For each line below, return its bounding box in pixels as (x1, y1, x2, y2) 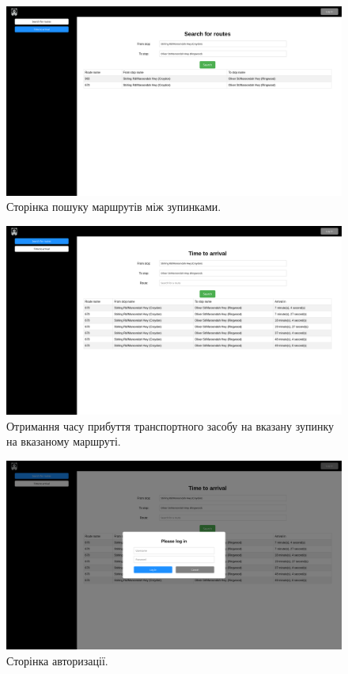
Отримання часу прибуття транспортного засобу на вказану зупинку (6, 417, 335, 434)
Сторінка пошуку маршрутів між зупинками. (6, 198, 221, 215)
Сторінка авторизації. (6, 653, 108, 669)
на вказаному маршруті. (6, 433, 121, 450)
